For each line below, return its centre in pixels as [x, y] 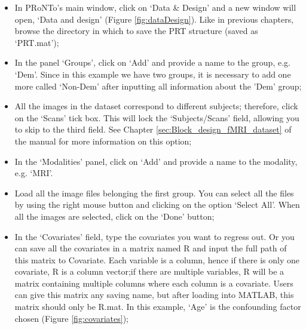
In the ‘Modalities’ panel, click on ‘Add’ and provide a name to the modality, [156, 161]
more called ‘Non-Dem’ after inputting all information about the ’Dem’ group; [158, 86]
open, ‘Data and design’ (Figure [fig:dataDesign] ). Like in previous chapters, [154, 19]
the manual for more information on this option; [103, 141]
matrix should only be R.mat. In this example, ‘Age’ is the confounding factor [158, 307]
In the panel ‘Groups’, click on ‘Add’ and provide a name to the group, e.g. [152, 62]
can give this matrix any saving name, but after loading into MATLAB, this [154, 295]
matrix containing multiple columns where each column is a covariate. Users [154, 283]
